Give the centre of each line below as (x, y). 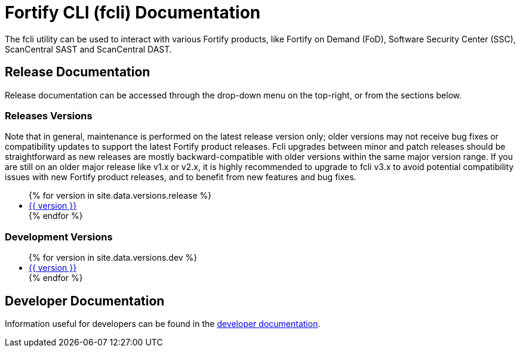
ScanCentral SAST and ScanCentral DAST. (88, 49)
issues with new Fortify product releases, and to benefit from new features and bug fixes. (181, 177)
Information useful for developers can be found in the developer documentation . (163, 323)
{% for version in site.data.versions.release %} (120, 196)
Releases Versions (49, 115)
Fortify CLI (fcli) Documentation (133, 13)
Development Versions (59, 237)
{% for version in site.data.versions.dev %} (113, 258)
